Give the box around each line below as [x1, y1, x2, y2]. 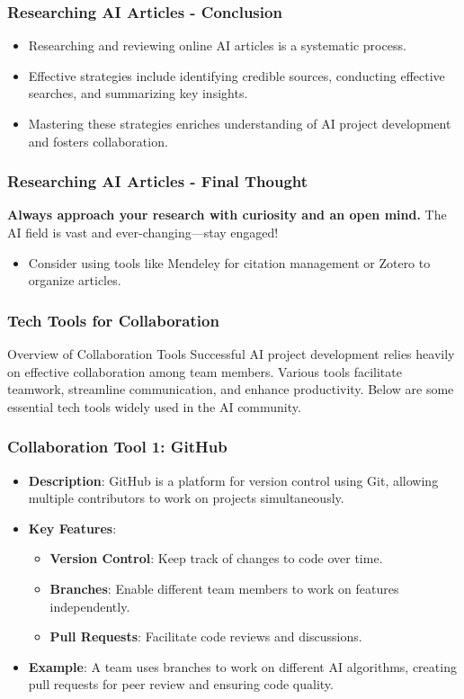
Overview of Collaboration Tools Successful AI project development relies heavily [7, 345, 455, 363]
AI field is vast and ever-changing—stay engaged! [7, 223, 279, 241]
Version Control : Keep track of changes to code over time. [49, 549, 383, 568]
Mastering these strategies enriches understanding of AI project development [28, 114, 451, 132]
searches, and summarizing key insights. [28, 84, 248, 103]
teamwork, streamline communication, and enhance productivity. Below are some [7, 380, 454, 399]
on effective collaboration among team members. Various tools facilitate [7, 362, 402, 381]
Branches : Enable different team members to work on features [49, 578, 399, 597]
